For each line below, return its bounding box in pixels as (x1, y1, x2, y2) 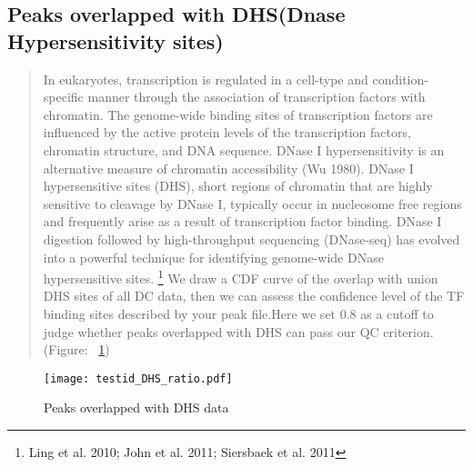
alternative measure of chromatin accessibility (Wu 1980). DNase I (43, 158, 414, 177)
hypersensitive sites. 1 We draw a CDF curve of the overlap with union (43, 266, 438, 287)
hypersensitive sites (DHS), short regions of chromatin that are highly (43, 176, 433, 195)
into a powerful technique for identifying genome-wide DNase (43, 247, 384, 266)
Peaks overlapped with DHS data (44, 398, 229, 417)
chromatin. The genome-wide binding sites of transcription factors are (43, 104, 433, 124)
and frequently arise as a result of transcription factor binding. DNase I (43, 212, 442, 231)
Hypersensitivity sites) (7, 26, 224, 55)
